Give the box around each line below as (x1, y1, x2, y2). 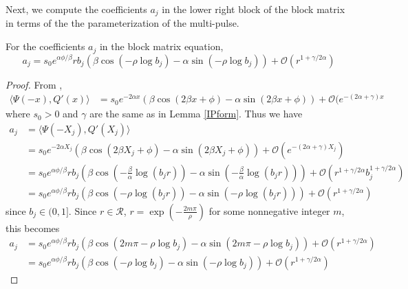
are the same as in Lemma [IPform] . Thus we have (89, 106, 303, 121)
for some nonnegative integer (208, 203, 330, 218)
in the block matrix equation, (99, 39, 224, 54)
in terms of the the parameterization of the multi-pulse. (6, 16, 239, 30)
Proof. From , (6, 77, 63, 91)
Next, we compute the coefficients (6, 2, 147, 16)
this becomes (6, 220, 60, 235)
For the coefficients (6, 39, 85, 54)
